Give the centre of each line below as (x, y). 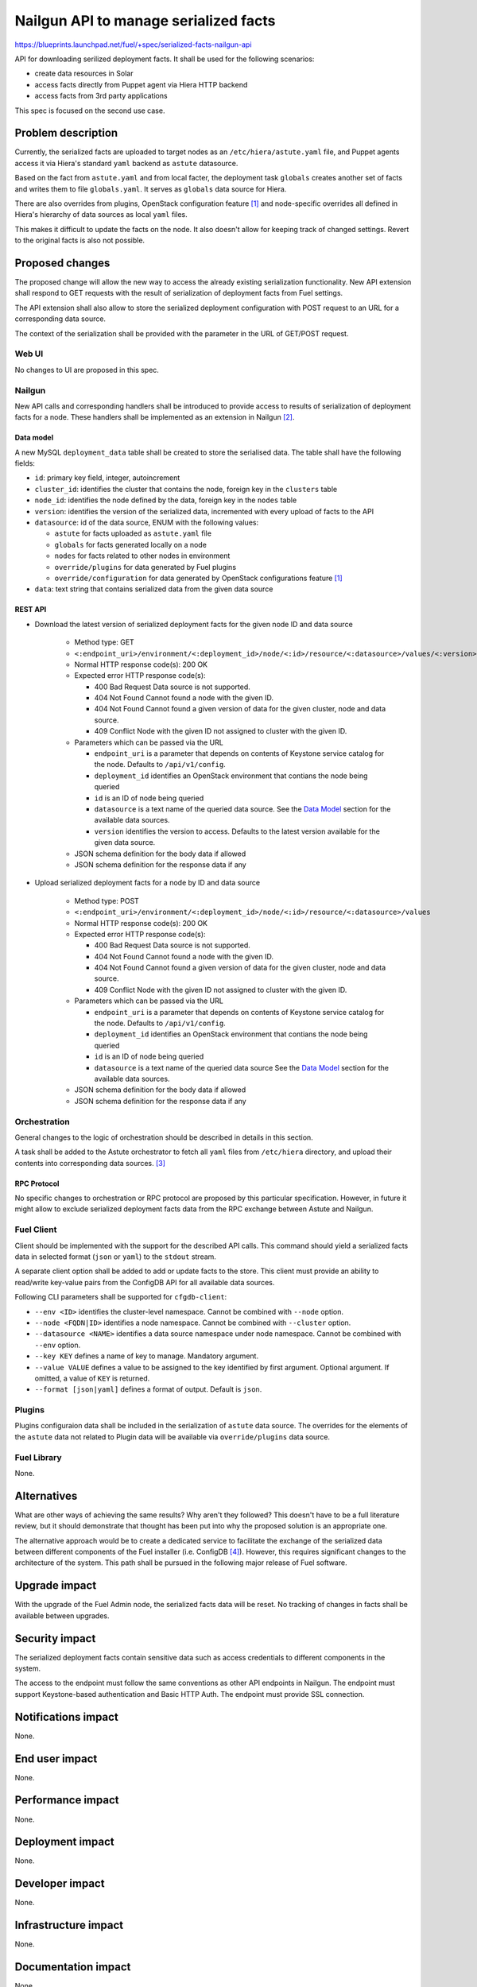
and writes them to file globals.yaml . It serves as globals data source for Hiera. (151, 189)
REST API (31, 610)
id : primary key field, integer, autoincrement (107, 478)
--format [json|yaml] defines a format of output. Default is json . (148, 1389)
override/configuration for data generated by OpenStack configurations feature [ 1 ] (199, 578)
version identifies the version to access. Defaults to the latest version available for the (237, 831)
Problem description (66, 133)
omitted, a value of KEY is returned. (92, 1378)
